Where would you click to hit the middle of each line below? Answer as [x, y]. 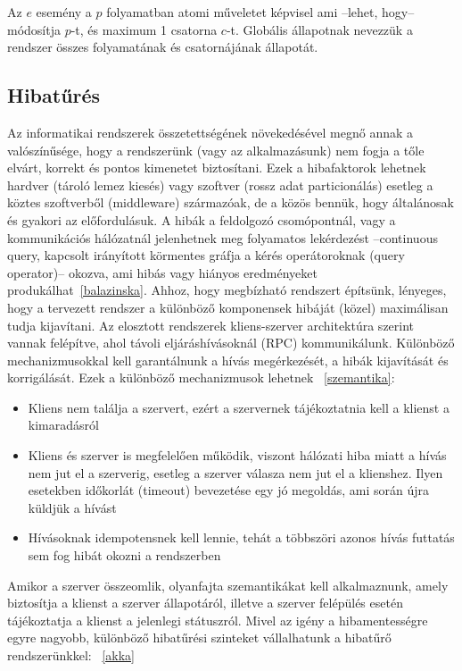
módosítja [34, 29]
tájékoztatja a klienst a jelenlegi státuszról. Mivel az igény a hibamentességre [218, 620]
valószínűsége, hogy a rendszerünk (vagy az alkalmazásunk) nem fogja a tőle [216, 150]
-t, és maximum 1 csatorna [144, 29]
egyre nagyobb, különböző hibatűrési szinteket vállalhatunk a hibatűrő [199, 637]
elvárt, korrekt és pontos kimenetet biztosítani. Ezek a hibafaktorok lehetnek [217, 168]
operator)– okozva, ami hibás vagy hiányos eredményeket [162, 272]
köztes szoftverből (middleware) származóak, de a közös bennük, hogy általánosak [231, 202]
